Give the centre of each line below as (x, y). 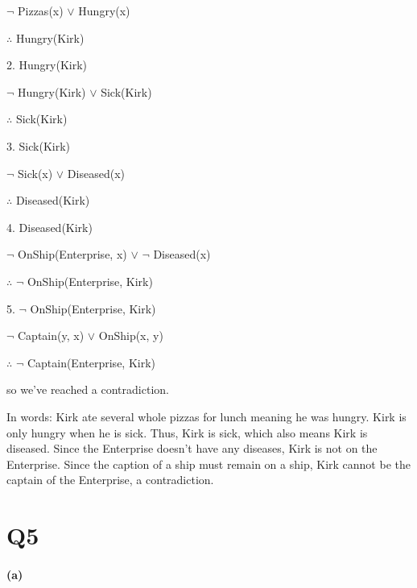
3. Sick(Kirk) (39, 145)
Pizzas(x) (41, 10)
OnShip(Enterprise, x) (72, 254)
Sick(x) (35, 173)
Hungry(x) (104, 10)
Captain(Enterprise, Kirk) (91, 362)
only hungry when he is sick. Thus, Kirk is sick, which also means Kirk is (187, 432)
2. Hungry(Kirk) (47, 65)
